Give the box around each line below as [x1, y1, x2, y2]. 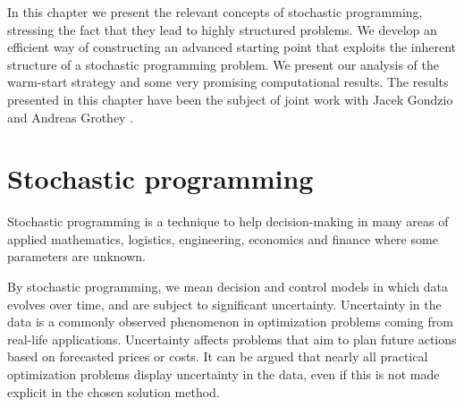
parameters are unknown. [7, 247, 146, 266]
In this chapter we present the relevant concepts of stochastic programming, [7, 3, 423, 21]
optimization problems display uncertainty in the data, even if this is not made [7, 365, 440, 384]
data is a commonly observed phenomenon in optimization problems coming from [7, 312, 453, 331]
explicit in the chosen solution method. [7, 382, 220, 401]
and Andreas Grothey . [7, 107, 134, 126]
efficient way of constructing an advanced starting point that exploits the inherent [7, 38, 457, 56]
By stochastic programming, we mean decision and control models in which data [7, 277, 448, 296]
